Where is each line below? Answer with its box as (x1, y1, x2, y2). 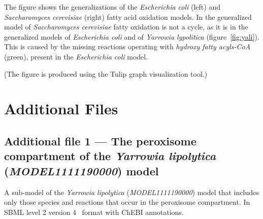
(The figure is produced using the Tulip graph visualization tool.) (4, 68, 208, 79)
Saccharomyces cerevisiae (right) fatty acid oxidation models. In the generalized (4, 11, 252, 22)
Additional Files (4, 98, 118, 119)
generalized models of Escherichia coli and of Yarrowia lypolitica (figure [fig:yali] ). (4, 31, 259, 42)
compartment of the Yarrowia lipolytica (4, 148, 216, 164)
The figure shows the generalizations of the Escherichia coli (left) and (4, 2, 220, 12)
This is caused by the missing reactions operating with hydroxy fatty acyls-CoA (4, 41, 251, 52)
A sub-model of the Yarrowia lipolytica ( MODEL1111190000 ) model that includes (4, 186, 259, 197)
